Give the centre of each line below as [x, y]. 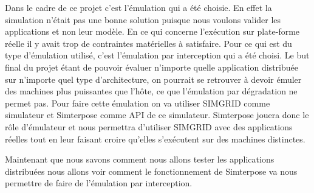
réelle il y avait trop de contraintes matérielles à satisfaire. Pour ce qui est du [148, 43]
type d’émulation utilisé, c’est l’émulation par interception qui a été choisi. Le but [157, 55]
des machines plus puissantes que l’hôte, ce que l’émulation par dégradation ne [151, 91]
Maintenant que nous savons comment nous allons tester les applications [140, 159]
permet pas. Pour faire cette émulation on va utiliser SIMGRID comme [138, 103]
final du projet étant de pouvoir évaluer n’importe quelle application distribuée [152, 67]
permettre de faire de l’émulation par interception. [99, 183]
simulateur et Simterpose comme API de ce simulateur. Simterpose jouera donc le [157, 115]
